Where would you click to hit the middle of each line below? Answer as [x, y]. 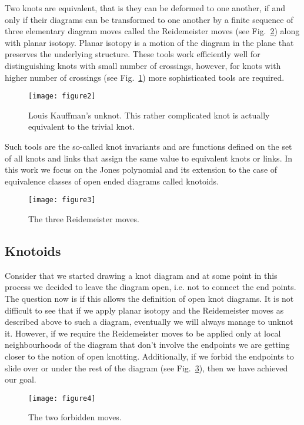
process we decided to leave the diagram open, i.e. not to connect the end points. [151, 287]
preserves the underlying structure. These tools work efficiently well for [133, 54]
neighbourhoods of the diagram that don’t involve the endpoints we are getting [147, 345]
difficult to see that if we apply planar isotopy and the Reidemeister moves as [144, 310]
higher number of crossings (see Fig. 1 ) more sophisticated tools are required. [145, 77]
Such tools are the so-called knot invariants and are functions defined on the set [148, 146]
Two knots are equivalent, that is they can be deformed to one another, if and [145, 8]
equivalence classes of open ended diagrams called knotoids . [112, 181]
